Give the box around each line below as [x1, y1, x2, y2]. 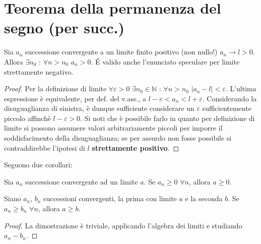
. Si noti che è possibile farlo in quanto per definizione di [80, 112, 255, 123]
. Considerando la [202, 93, 257, 103]
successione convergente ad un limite [25, 176, 138, 187]
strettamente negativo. [4, 66, 74, 77]
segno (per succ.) [4, 17, 125, 38]
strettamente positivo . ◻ [92, 142, 179, 153]
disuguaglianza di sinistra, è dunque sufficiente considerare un [4, 103, 194, 113]
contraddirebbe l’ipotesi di [4, 142, 85, 153]
